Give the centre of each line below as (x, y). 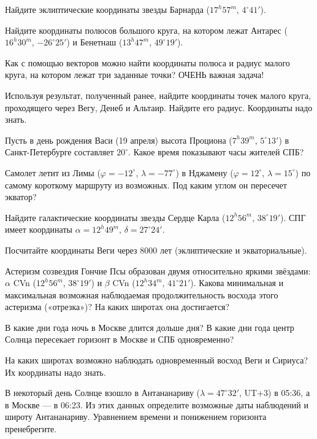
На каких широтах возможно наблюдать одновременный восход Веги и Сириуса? (157, 360)
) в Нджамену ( (204, 172)
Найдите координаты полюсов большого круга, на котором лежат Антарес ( (146, 30)
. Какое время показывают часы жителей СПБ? (216, 152)
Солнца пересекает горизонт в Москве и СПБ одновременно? (120, 339)
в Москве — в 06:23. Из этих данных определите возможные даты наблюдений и (157, 404)
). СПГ (293, 217)
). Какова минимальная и (237, 283)
